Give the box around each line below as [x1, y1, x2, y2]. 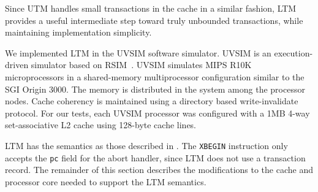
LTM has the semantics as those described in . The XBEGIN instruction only [5, 139, 288, 152]
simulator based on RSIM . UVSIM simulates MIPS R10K [31, 58, 252, 71]
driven [5, 58, 29, 71]
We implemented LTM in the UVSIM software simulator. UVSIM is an [5, 46, 271, 59]
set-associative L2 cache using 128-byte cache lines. [5, 118, 197, 131]
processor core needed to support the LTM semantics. [5, 175, 206, 188]
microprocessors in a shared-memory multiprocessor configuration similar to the [5, 70, 305, 83]
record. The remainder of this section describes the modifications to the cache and [5, 163, 313, 176]
